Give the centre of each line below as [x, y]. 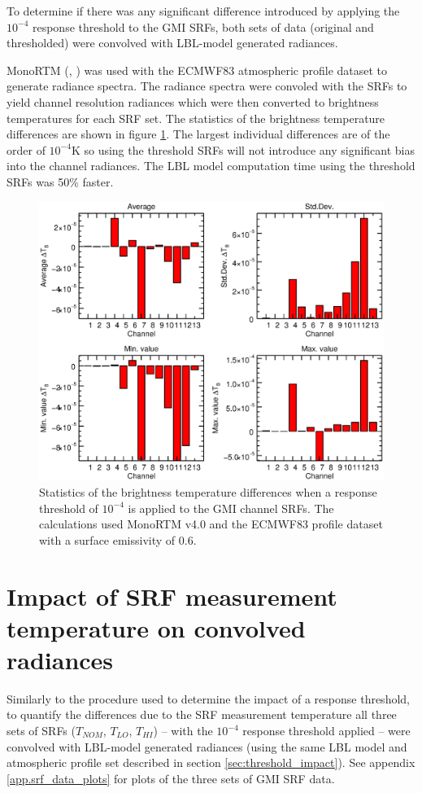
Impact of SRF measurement [172, 596]
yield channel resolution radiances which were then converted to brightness [193, 101]
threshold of [69, 508]
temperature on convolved [156, 627]
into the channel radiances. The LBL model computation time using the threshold [211, 166]
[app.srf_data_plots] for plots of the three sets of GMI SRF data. [171, 778]
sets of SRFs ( [41, 731]
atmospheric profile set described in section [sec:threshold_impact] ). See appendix [211, 762]
